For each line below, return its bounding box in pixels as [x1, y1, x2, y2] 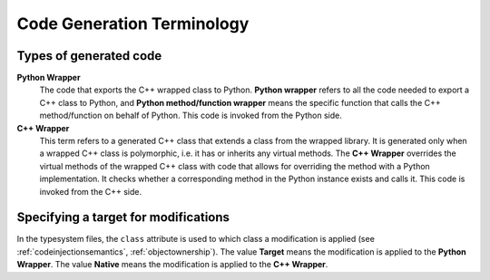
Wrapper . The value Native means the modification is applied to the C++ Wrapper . [16, 259, 328, 270]
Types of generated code [16, 48, 162, 63]
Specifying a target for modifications [16, 209, 230, 226]
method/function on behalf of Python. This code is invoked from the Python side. [39, 110, 342, 121]
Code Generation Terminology [16, 14, 250, 34]
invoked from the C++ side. [39, 186, 142, 197]
